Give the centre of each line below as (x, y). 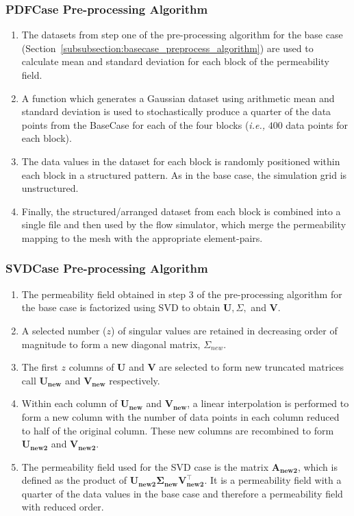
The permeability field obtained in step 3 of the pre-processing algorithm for (182, 294)
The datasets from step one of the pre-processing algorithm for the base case (182, 35)
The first (40, 367)
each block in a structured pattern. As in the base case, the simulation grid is (184, 174)
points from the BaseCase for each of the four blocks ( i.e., (143, 124)
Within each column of (69, 403)
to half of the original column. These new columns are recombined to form (178, 430)
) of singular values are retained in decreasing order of (224, 330)
